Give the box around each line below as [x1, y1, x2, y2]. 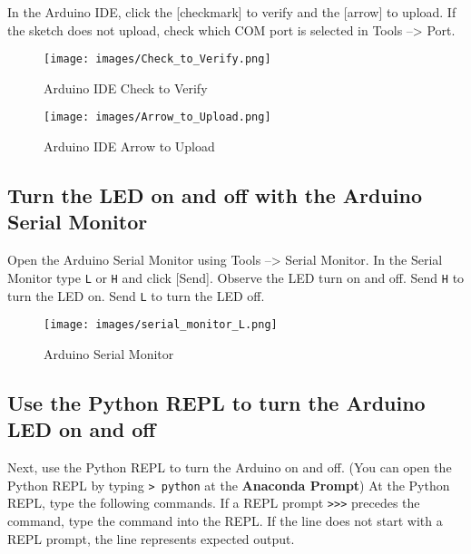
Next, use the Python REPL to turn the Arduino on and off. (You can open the [7, 458, 452, 477]
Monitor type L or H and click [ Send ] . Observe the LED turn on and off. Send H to [7, 267, 465, 287]
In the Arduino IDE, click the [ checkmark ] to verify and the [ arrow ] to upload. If [7, 3, 456, 21]
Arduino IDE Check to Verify [44, 78, 208, 97]
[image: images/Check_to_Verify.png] [44, 53, 271, 66]
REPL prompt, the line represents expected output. [7, 529, 295, 548]
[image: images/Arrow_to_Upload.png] [44, 111, 271, 124]
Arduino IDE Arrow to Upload [44, 137, 215, 156]
